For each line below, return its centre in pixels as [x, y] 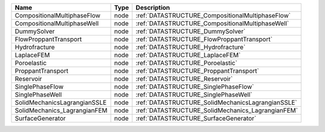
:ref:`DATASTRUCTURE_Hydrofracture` [191, 47]
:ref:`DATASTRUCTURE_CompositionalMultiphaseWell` [212, 23]
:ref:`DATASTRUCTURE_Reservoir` [184, 79]
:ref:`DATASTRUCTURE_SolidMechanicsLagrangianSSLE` [216, 102]
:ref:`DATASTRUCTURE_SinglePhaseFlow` [195, 86]
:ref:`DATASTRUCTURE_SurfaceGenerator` [196, 118]
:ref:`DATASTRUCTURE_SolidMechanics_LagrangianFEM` [217, 110]
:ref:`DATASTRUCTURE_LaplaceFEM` [188, 55]
